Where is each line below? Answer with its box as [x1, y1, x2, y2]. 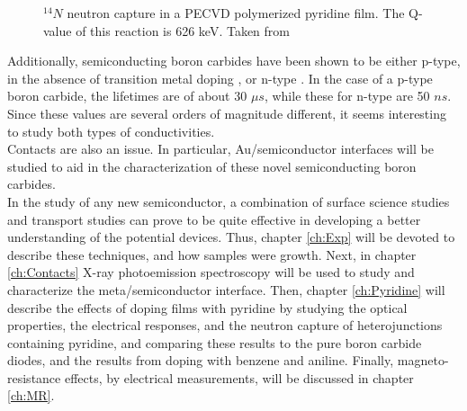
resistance [7, 368, 61, 387]
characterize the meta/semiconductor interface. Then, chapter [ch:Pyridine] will [7, 280, 445, 299]
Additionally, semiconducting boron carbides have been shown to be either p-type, [7, 51, 461, 70]
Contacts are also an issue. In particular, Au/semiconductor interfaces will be [7, 139, 434, 158]
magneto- [397, 351, 449, 370]
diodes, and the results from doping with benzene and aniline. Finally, [7, 351, 394, 370]
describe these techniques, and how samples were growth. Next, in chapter [7, 245, 417, 264]
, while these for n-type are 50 [264, 86, 430, 105]
